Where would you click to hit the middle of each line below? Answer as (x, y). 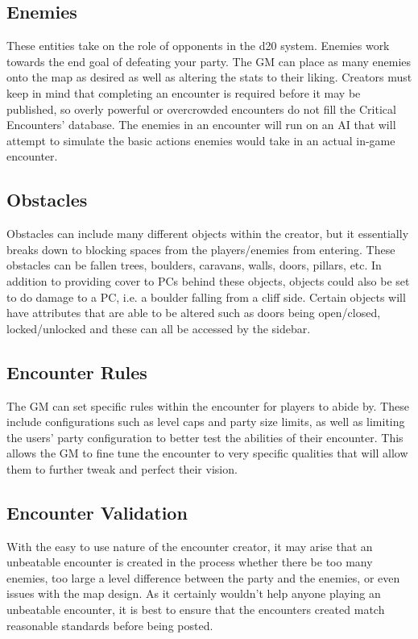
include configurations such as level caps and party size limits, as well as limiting (206, 422)
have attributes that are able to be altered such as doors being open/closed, (194, 313)
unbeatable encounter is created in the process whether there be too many (190, 562)
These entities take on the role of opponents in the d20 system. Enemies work (198, 46)
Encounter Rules (77, 372)
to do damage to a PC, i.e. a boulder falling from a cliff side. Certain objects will (206, 297)
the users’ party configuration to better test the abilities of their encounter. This (205, 437)
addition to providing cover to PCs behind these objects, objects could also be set (208, 280)
